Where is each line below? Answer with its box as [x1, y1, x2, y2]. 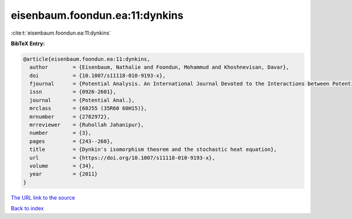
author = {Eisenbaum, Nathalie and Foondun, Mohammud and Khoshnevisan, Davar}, [29, 64, 290, 70]
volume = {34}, [29, 163, 95, 169]
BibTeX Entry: [11, 40, 45, 47]
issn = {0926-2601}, [29, 89, 117, 95]
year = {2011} [29, 171, 98, 177]
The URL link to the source [11, 194, 76, 201]
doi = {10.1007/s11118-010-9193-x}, [29, 72, 166, 79]
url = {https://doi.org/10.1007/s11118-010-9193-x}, [29, 154, 215, 161]
